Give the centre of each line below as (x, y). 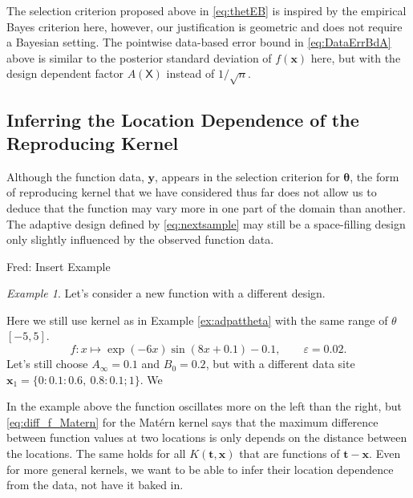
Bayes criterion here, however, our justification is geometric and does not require (204, 26)
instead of (190, 73)
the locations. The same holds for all (96, 453)
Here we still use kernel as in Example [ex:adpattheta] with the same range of (197, 320)
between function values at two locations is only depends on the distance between (207, 437)
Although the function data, (75, 176)
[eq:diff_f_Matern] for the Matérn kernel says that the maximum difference (192, 421)
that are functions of (290, 453)
